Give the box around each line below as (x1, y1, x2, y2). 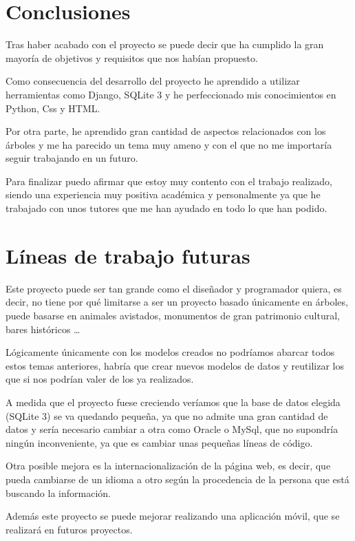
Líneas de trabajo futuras (6, 241, 250, 269)
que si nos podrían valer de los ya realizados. (6, 372, 194, 386)
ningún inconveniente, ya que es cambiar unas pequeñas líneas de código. (6, 435, 313, 449)
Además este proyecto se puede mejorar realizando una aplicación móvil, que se (6, 509, 340, 523)
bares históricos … (6, 321, 80, 336)
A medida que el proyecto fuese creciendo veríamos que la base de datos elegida (6, 394, 341, 409)
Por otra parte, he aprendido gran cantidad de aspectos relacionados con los (6, 124, 326, 138)
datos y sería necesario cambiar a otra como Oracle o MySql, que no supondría (6, 422, 338, 436)
